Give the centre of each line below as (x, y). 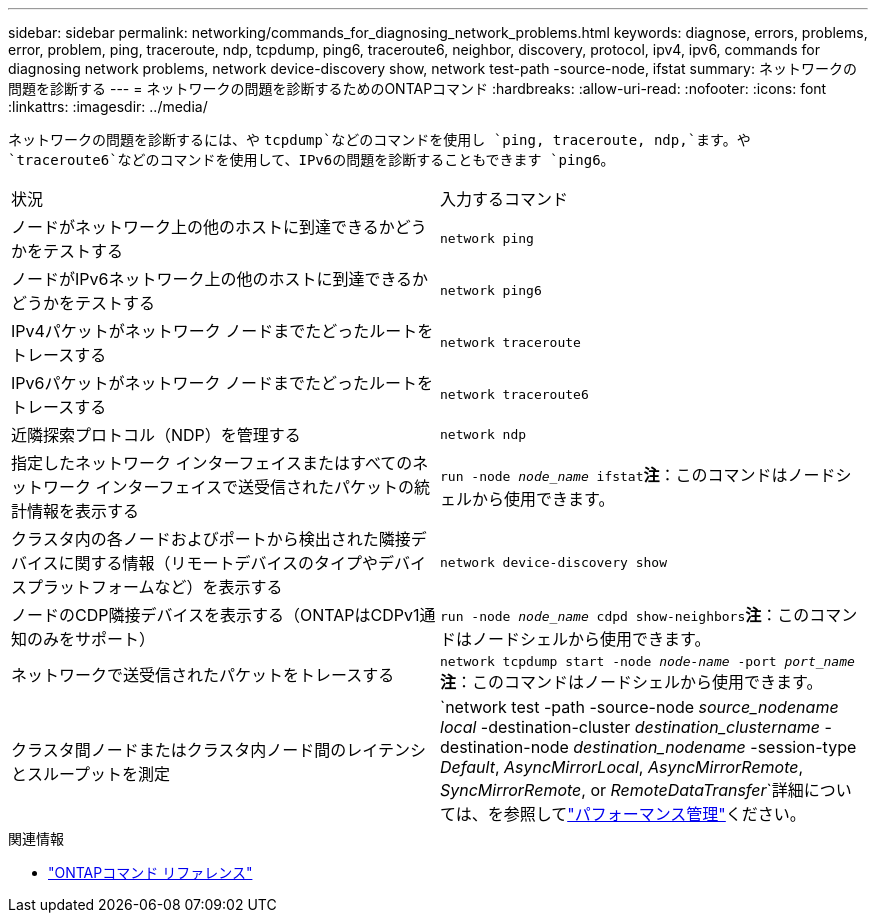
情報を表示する (83, 511)
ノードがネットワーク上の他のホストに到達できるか (203, 227)
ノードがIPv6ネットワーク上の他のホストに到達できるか (220, 279)
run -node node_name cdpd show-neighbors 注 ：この (625, 615)
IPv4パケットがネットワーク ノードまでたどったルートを (222, 331)
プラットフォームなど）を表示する (155, 587)
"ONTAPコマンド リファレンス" (150, 872)
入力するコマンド (504, 199)
